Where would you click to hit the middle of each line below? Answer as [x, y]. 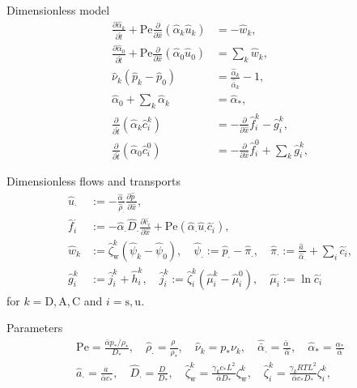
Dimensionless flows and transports [94, 181]
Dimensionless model [58, 10]
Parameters [35, 328]
